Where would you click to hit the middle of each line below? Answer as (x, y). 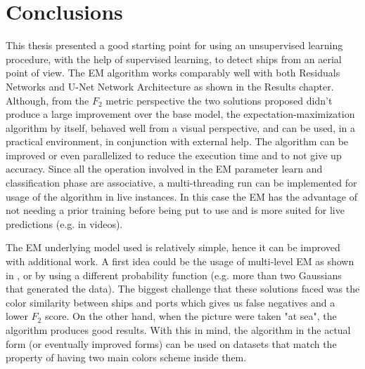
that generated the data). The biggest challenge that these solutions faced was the (183, 289)
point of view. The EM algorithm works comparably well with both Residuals (173, 73)
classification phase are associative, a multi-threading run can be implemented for (181, 183)
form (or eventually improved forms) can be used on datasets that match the (171, 343)
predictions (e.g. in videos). (64, 223)
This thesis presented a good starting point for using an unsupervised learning (174, 45)
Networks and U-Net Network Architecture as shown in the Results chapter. (170, 86)
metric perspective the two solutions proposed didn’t (219, 100)
